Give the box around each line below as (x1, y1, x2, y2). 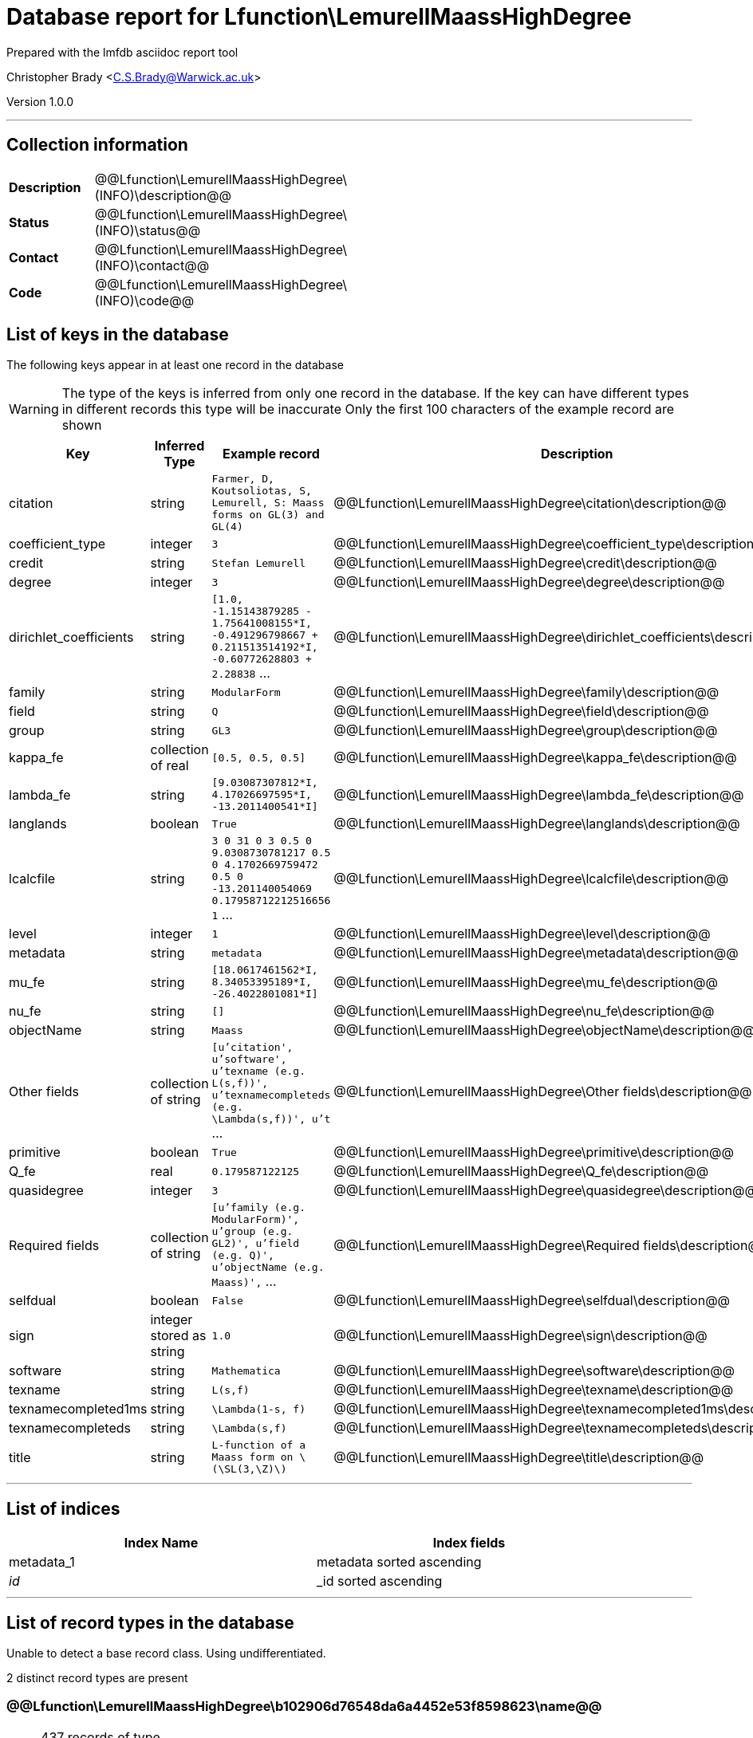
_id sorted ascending (317, 1573, 443, 1590)
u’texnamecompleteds (211, 1089, 331, 1102)
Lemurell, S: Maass (211, 497, 325, 509)
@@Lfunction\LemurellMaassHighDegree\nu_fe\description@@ (333, 1003, 715, 1020)
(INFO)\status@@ (94, 222, 201, 238)
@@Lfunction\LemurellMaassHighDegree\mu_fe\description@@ (333, 973, 719, 990)
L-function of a (211, 1439, 306, 1452)
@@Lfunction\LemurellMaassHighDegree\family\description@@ (333, 684, 719, 701)
